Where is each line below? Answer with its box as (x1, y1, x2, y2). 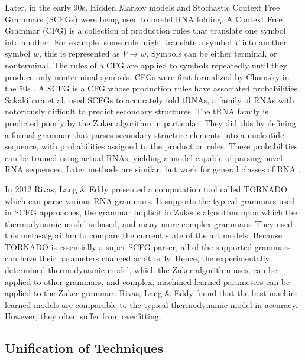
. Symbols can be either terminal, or (146, 47, 277, 60)
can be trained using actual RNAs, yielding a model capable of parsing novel (5, 151, 283, 163)
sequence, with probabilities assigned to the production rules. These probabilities (5, 140, 298, 152)
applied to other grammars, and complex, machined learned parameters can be (5, 275, 290, 287)
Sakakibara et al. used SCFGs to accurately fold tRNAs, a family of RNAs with (5, 93, 294, 106)
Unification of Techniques (5, 339, 163, 357)
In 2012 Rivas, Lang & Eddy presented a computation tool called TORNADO (5, 182, 287, 195)
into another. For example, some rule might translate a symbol (5, 35, 232, 48)
